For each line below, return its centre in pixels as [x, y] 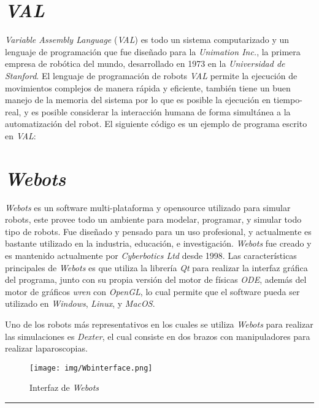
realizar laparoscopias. [46, 348]
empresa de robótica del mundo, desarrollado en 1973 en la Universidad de [145, 64]
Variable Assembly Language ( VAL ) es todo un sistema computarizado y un [147, 40]
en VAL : [21, 135]
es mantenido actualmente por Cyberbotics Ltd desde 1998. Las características [151, 255]
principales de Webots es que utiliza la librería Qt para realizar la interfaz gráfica [156, 267]
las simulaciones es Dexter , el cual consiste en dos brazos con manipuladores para [158, 336]
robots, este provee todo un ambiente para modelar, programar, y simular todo [153, 219]
